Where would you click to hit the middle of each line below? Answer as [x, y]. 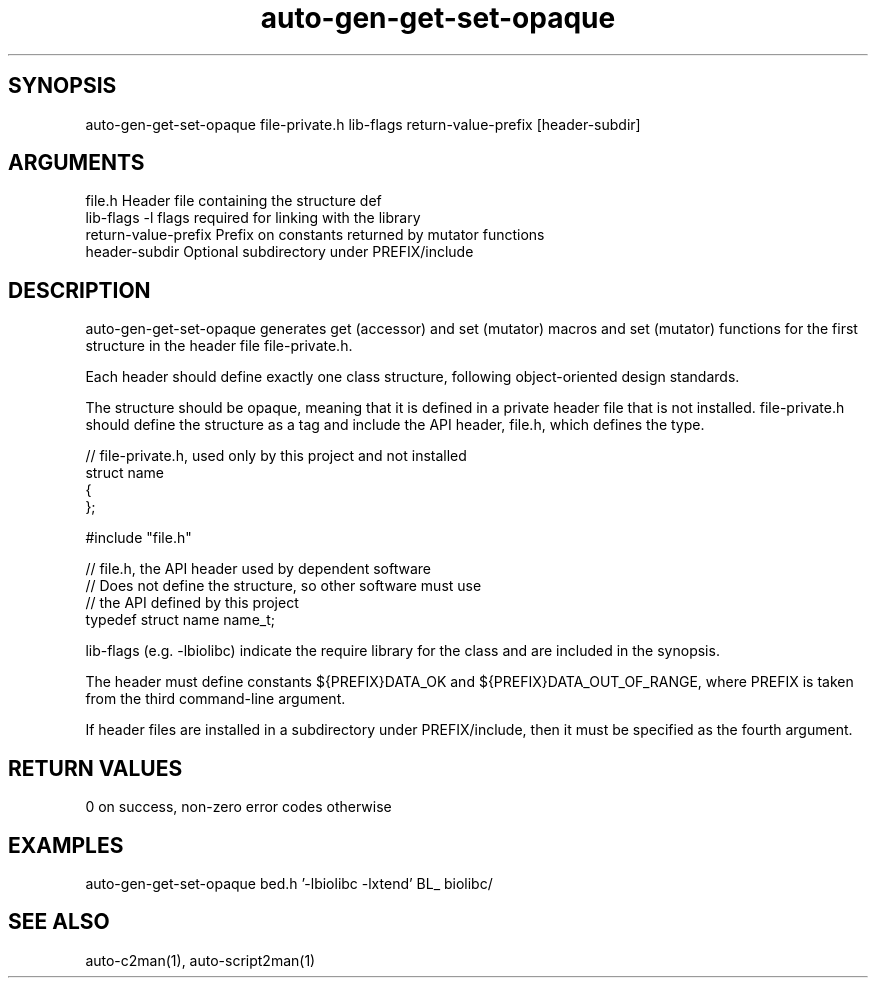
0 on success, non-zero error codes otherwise [238, 807]
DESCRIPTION [79, 290]
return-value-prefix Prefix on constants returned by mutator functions [315, 235]
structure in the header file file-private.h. [219, 346]
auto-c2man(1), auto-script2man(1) [200, 960]
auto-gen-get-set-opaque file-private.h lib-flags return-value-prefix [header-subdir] [363, 124]
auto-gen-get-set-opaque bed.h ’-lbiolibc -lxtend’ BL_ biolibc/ [289, 883]
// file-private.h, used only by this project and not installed [276, 456]
